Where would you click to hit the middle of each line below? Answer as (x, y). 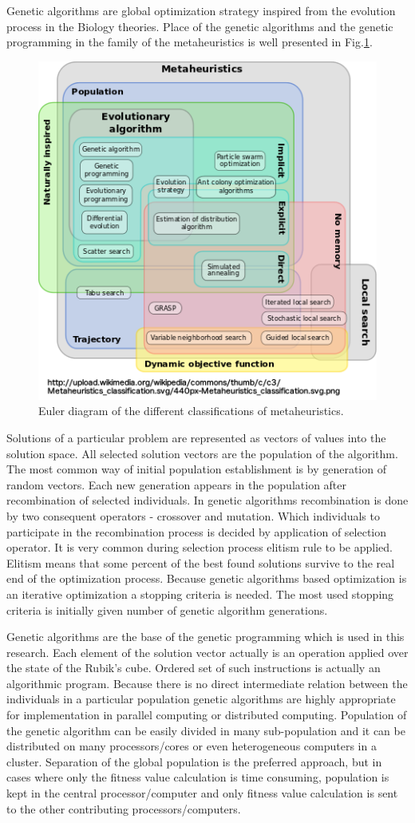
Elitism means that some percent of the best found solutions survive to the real (201, 562)
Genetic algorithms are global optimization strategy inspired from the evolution (201, 10)
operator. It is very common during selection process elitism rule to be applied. (200, 547)
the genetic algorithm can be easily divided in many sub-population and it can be (206, 730)
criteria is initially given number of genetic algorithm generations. (167, 609)
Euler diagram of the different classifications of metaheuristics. (191, 411)
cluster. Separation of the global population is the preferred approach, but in (194, 761)
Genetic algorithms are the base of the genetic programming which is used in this (206, 637)
